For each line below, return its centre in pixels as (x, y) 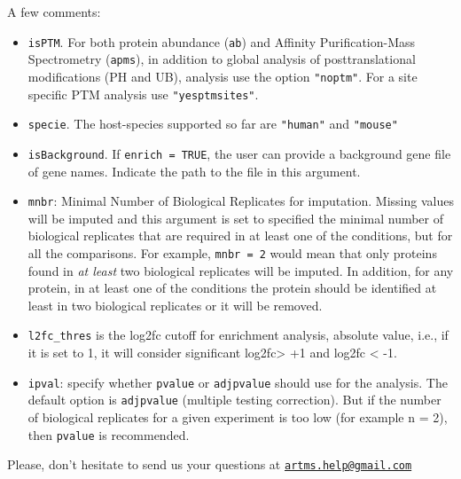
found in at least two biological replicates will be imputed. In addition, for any (241, 270)
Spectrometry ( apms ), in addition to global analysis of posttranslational (222, 59)
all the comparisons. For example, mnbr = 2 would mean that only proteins (232, 252)
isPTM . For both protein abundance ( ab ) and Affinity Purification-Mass (222, 41)
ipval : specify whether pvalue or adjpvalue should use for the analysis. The (238, 382)
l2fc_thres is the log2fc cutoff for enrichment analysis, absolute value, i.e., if (238, 335)
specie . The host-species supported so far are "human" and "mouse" (213, 124)
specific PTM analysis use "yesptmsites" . (143, 94)
